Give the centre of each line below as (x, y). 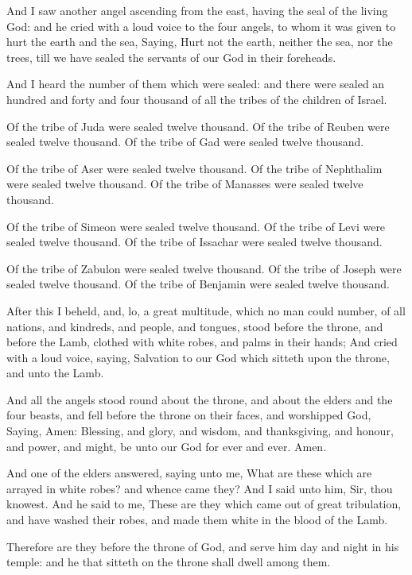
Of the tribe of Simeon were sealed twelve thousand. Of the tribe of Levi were (196, 226)
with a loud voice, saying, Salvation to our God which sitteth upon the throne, (198, 357)
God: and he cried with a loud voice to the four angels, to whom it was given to (201, 26)
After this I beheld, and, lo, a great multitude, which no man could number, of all (206, 310)
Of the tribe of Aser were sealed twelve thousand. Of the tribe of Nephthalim (194, 168)
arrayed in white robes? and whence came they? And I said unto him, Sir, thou (200, 488)
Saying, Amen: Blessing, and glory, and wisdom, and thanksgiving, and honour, (200, 431)
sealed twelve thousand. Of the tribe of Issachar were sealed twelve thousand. (194, 242)
